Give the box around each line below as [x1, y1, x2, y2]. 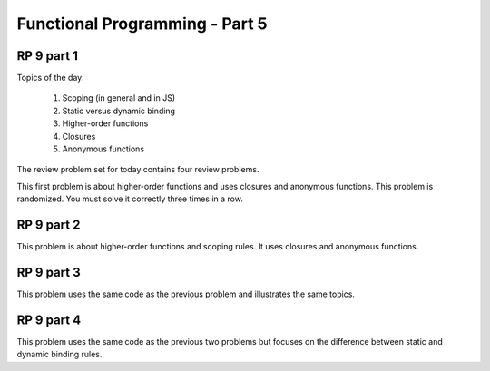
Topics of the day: [16, 73, 85, 83]
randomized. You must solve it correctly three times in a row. [16, 193, 244, 204]
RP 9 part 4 [16, 312, 82, 327]
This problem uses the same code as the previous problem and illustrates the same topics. [16, 288, 356, 299]
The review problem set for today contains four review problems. [16, 164, 260, 175]
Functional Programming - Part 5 [16, 14, 268, 34]
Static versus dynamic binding [62, 105, 176, 116]
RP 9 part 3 [16, 264, 81, 280]
